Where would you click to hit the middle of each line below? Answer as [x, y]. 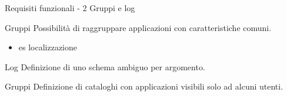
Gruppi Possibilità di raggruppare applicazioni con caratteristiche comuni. [138, 27]
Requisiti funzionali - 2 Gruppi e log [70, 8]
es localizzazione [48, 47]
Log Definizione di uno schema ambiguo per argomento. [105, 66]
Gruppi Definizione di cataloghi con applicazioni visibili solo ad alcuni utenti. [144, 86]
